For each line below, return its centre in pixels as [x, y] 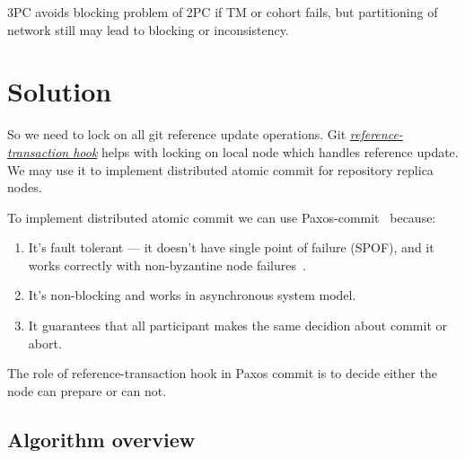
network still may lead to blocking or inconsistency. [148, 29]
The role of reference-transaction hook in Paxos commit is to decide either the [222, 373]
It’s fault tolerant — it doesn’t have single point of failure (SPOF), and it [231, 247]
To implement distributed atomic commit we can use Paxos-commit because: [222, 217]
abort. [45, 343]
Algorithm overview [101, 439]
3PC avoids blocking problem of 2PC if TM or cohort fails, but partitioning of [223, 12]
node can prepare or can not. [87, 390]
